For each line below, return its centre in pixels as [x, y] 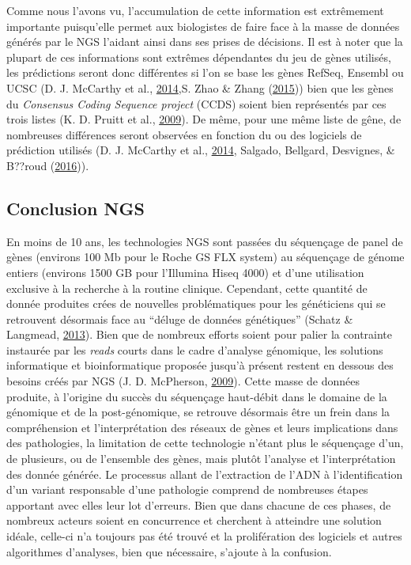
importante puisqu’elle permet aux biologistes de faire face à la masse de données [203, 26]
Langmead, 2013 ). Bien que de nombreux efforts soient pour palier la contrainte [200, 334]
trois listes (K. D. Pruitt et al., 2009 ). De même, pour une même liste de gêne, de [204, 119]
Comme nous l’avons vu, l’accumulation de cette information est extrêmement [195, 10]
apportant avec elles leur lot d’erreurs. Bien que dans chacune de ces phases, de [199, 504]
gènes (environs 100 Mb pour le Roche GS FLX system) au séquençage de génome [205, 257]
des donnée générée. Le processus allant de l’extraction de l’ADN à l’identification [205, 474]
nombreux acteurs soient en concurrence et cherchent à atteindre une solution [194, 520]
